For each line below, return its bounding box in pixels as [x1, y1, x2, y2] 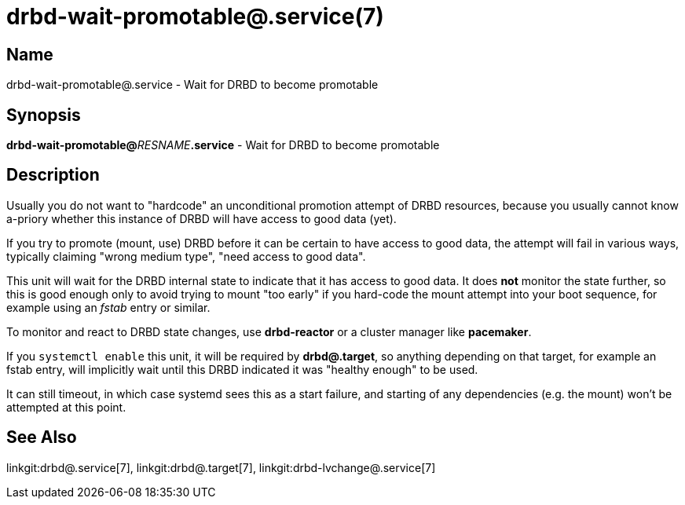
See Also [6, 427, 77, 448]
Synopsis [6, 104, 81, 125]
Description [6, 165, 100, 185]
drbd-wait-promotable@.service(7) [6, 3, 384, 30]
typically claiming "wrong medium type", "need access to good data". [6, 249, 366, 263]
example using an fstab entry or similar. [6, 300, 211, 314]
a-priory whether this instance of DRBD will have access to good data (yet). [6, 211, 397, 225]
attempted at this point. [6, 400, 126, 414]
